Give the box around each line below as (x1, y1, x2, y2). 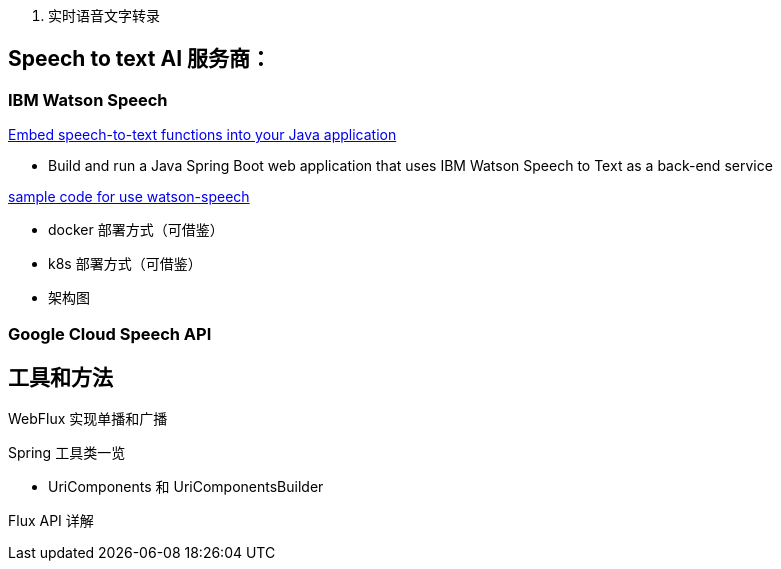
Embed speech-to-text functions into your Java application (8, 126, 397, 144)
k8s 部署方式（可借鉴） (48, 255, 202, 273)
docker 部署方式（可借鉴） (48, 221, 224, 239)
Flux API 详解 (8, 512, 94, 530)
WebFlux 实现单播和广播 (8, 410, 168, 428)
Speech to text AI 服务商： (8, 46, 272, 72)
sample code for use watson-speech (8, 188, 250, 206)
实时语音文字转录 (48, 7, 160, 24)
